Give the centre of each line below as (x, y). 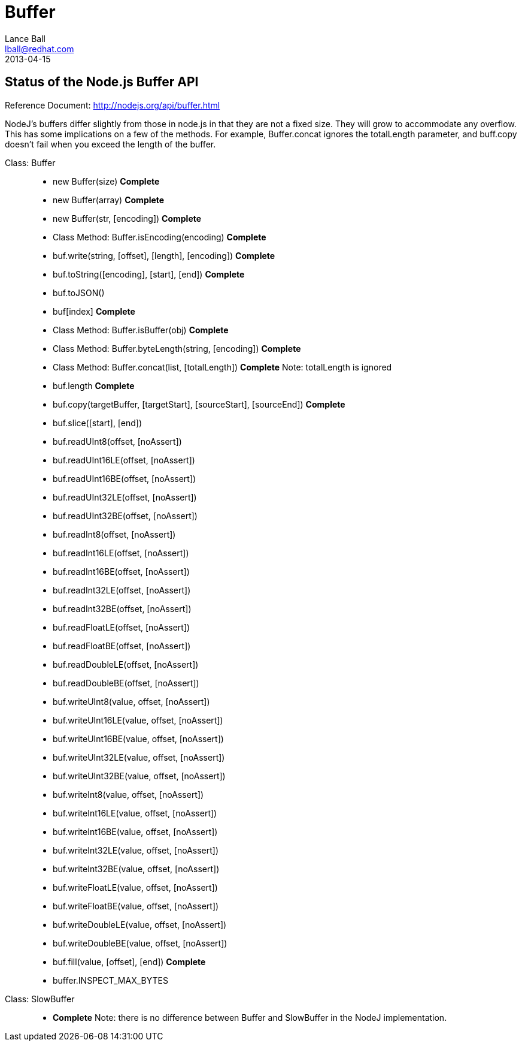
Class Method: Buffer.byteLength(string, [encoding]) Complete (177, 348)
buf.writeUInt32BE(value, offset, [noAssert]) (139, 776)
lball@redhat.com (40, 49)
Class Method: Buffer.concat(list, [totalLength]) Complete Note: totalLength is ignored (222, 367)
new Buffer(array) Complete (109, 200)
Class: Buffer (30, 162)
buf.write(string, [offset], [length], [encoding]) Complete (164, 255)
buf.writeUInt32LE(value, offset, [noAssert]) (139, 757)
